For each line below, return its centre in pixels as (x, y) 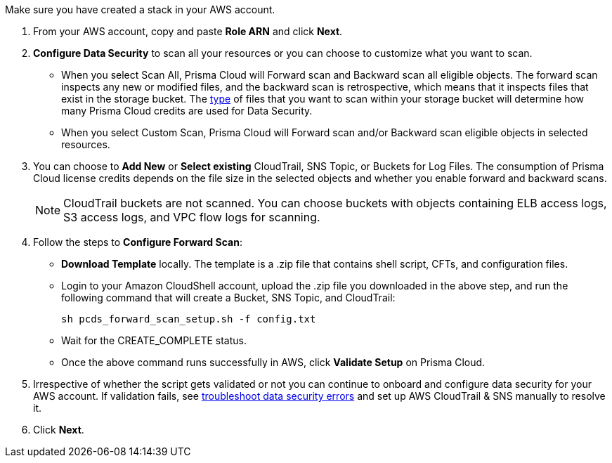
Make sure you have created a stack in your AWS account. (140, 9)
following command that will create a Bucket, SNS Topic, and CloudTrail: (228, 298)
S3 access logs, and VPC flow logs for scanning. (192, 217)
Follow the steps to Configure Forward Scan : (138, 242)
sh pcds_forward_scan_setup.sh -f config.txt (189, 319)
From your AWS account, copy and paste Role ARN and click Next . (188, 31)
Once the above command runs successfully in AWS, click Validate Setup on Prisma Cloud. (273, 362)
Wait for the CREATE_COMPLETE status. (154, 340)
